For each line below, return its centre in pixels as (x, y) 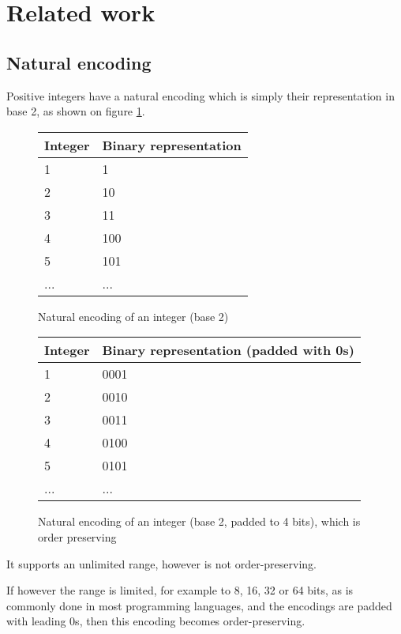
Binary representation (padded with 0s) (228, 350)
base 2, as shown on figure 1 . (76, 111)
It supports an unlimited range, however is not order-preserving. (161, 563)
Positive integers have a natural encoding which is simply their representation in (200, 95)
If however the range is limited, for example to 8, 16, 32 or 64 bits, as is (180, 590)
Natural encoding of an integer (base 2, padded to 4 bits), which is (199, 521)
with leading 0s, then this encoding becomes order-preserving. (156, 621)
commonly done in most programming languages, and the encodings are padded (199, 605)
